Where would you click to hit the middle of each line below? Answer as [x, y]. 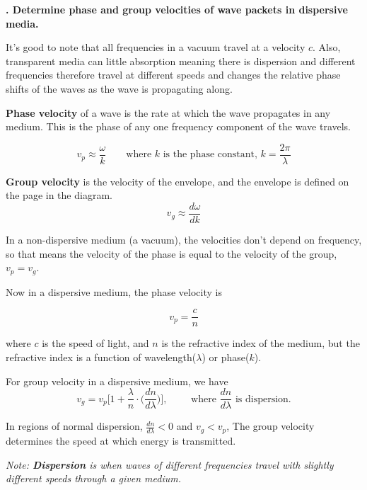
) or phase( [226, 357]
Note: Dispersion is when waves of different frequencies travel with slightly [170, 464]
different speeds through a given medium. [93, 478]
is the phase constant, [210, 155]
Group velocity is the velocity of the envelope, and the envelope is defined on [177, 181]
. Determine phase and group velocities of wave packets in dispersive [177, 9]
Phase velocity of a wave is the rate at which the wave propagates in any [168, 112]
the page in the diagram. [59, 195]
